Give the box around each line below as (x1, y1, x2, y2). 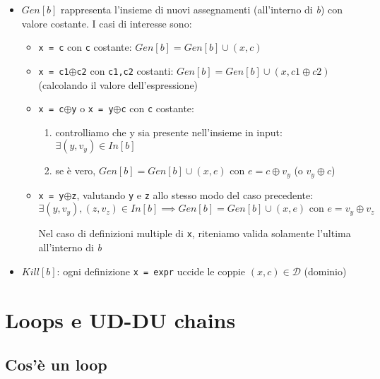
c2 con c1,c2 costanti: (76, 63, 174, 78)
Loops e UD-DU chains (5, 305, 236, 334)
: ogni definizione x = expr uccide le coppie (57, 263, 246, 278)
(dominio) (304, 263, 347, 278)
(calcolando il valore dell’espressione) (38, 77, 198, 92)
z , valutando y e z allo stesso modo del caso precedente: (71, 187, 314, 202)
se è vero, (55, 163, 96, 178)
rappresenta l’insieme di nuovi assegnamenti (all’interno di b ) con (61, 2, 343, 16)
